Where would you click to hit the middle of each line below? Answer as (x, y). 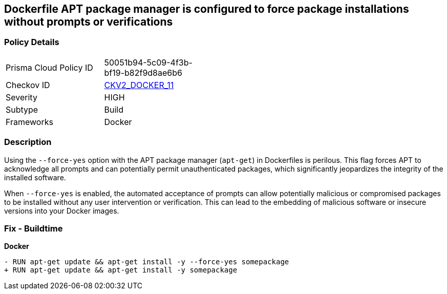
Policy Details (32, 42)
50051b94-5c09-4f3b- (148, 62)
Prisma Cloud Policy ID (49, 67)
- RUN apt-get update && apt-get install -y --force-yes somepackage (147, 262)
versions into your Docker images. (62, 211)
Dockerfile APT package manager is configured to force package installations (207, 9)
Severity (22, 97)
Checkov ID (28, 85)
